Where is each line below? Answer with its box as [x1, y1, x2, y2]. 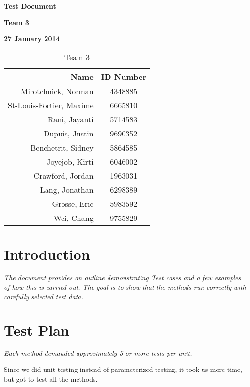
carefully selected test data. [4, 291, 83, 302]
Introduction [4, 244, 90, 264]
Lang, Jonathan [40, 184, 94, 195]
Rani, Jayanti [47, 113, 94, 125]
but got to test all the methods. [4, 374, 98, 384]
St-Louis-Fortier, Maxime [8, 99, 94, 111]
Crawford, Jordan [33, 169, 94, 181]
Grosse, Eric [52, 198, 94, 209]
